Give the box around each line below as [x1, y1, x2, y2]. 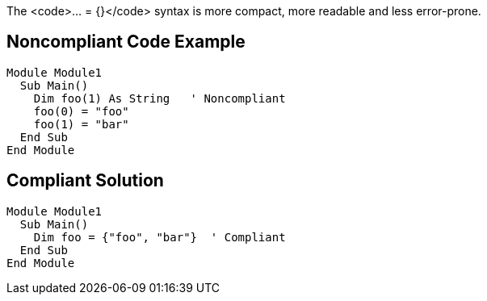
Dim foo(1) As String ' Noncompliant [33, 91, 286, 105]
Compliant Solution [6, 170, 164, 191]
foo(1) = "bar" [33, 117, 129, 131]
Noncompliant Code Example [6, 31, 246, 52]
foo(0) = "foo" [33, 104, 129, 118]
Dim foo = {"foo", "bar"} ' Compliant [33, 230, 286, 244]
